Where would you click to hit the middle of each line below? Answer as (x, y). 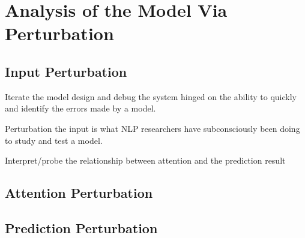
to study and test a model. (54, 140)
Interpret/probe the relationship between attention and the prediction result (145, 160)
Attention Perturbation (79, 193)
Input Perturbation (66, 71)
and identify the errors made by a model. (80, 108)
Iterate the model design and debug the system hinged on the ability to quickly (151, 96)
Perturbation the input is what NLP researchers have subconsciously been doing (152, 128)
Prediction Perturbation (81, 228)
